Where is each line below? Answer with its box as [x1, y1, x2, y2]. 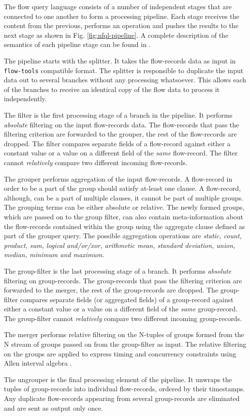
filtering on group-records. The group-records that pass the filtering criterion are [4, 275, 242, 285]
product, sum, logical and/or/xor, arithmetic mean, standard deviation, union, [4, 240, 235, 250]
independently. [4, 93, 47, 104]
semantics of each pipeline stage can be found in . [4, 39, 151, 49]
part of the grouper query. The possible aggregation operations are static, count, [4, 231, 242, 241]
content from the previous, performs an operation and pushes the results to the [4, 20, 238, 31]
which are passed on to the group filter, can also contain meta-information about [4, 211, 244, 221]
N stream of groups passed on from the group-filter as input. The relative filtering [4, 339, 247, 349]
